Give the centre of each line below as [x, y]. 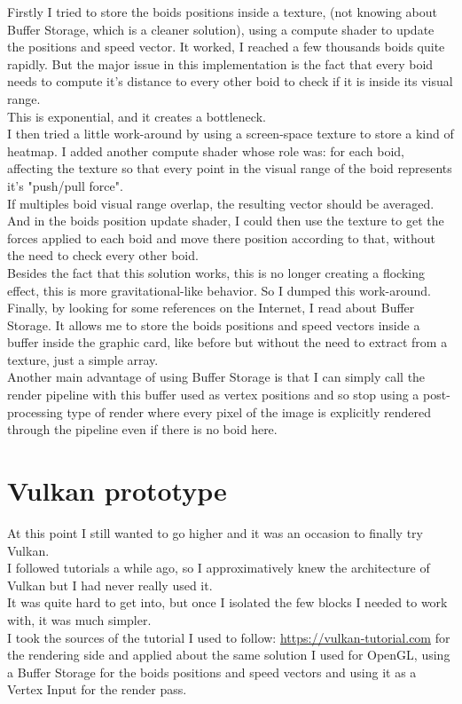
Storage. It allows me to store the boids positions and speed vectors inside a [214, 324]
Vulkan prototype [117, 490]
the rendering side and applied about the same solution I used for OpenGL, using [229, 655]
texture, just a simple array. [83, 359]
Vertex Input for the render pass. [97, 689]
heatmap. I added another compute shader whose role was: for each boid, [206, 150]
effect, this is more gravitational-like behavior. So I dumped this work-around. [219, 290]
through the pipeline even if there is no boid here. [142, 429]
